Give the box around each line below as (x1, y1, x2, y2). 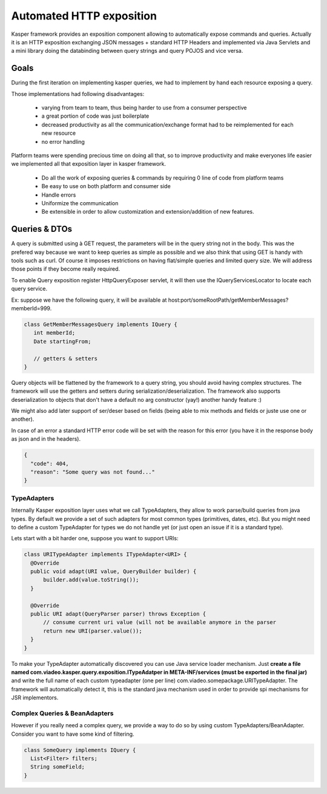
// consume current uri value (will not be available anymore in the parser (43, 619, 277, 626)
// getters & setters (33, 355, 98, 362)
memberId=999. (11, 304, 52, 312)
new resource (41, 129, 76, 137)
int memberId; (33, 330, 76, 336)
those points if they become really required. (11, 265, 121, 273)
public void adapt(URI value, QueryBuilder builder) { (30, 568, 197, 575)
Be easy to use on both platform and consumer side (41, 183, 171, 190)
